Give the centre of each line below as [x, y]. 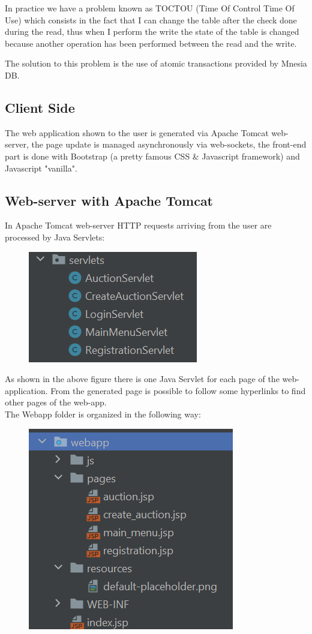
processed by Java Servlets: [55, 237]
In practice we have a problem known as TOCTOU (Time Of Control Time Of [150, 8]
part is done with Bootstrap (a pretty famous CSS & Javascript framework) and [152, 156]
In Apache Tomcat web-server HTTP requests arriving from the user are [138, 225]
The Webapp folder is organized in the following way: [103, 414]
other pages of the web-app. [56, 402]
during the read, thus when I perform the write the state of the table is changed [152, 31]
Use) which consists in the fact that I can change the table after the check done [151, 19]
